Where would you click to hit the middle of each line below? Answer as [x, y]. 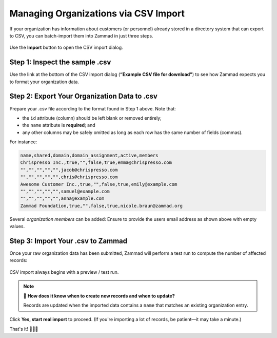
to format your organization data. [44, 82]
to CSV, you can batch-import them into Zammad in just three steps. [81, 35]
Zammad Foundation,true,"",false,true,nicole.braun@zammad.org [102, 206]
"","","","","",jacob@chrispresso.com [69, 170]
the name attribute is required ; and [59, 125]
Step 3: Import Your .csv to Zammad [68, 241]
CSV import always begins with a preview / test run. [64, 272]
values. [17, 227]
